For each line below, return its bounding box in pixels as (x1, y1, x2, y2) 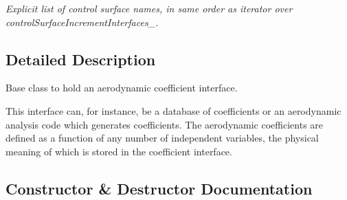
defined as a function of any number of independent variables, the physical (5, 131, 319, 145)
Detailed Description (5, 48, 156, 69)
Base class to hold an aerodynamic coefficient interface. (5, 80, 238, 95)
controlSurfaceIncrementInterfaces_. (5, 14, 159, 29)
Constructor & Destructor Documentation (5, 177, 313, 199)
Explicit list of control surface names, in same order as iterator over (5, 1, 293, 15)
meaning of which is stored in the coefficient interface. (5, 144, 232, 158)
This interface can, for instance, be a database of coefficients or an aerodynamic (5, 103, 342, 118)
